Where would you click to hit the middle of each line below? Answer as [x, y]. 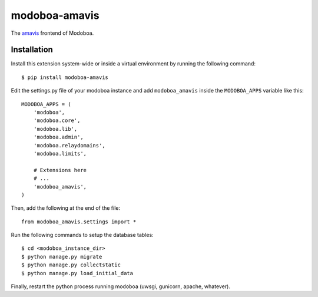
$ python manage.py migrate [62, 257]
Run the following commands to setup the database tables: [82, 235]
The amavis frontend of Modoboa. [52, 33]
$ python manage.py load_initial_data [77, 273]
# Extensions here [60, 170]
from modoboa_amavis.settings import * [79, 222]
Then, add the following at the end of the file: [66, 208]
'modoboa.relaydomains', [69, 145]
